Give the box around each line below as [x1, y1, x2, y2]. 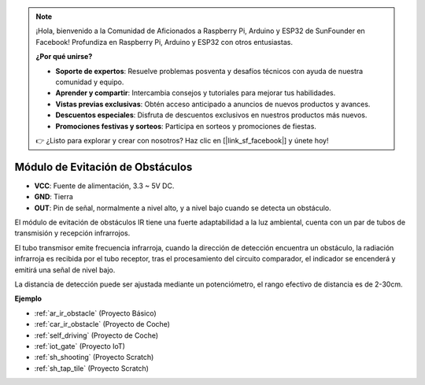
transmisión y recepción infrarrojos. [14, 228, 131, 238]
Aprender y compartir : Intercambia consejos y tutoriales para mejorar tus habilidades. [55, 88, 336, 98]
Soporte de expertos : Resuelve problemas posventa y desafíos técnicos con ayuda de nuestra [55, 66, 364, 76]
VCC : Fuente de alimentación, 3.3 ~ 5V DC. [34, 181, 175, 191]
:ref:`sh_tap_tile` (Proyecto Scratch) [34, 363, 150, 373]
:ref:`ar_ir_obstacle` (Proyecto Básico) [34, 308, 157, 318]
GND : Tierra [34, 192, 74, 202]
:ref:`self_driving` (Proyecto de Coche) [34, 331, 159, 340]
